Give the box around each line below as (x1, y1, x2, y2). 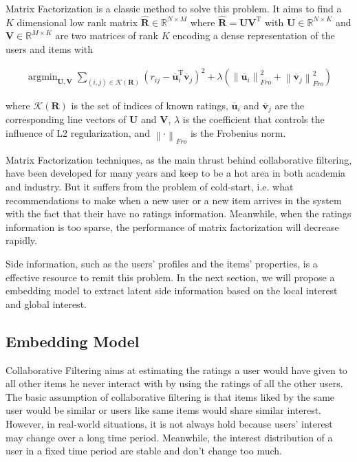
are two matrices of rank (55, 28, 158, 43)
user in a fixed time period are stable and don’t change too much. (6, 443, 282, 458)
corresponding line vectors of (6, 112, 127, 126)
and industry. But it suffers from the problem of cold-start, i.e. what (6, 179, 294, 194)
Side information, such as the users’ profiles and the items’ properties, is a (6, 256, 318, 270)
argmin (28, 72, 58, 82)
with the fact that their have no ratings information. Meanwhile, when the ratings (6, 206, 351, 221)
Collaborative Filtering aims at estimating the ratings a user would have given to (6, 362, 347, 377)
